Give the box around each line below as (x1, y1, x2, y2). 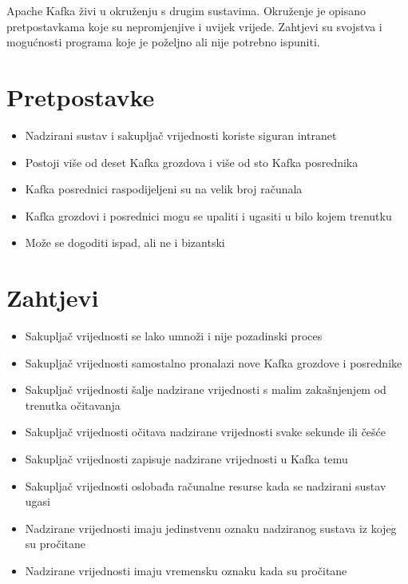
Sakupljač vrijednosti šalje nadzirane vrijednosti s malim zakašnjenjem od (25, 381, 386, 398)
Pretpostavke (6, 80, 155, 113)
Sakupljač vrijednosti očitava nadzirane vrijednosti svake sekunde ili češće (25, 423, 386, 440)
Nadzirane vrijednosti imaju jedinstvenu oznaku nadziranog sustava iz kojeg (25, 519, 397, 536)
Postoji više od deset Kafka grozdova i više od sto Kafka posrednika (25, 153, 358, 170)
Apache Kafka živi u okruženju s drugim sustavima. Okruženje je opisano (6, 2, 366, 18)
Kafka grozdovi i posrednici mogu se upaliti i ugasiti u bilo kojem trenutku (25, 207, 392, 224)
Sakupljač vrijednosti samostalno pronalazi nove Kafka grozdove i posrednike (25, 354, 402, 371)
